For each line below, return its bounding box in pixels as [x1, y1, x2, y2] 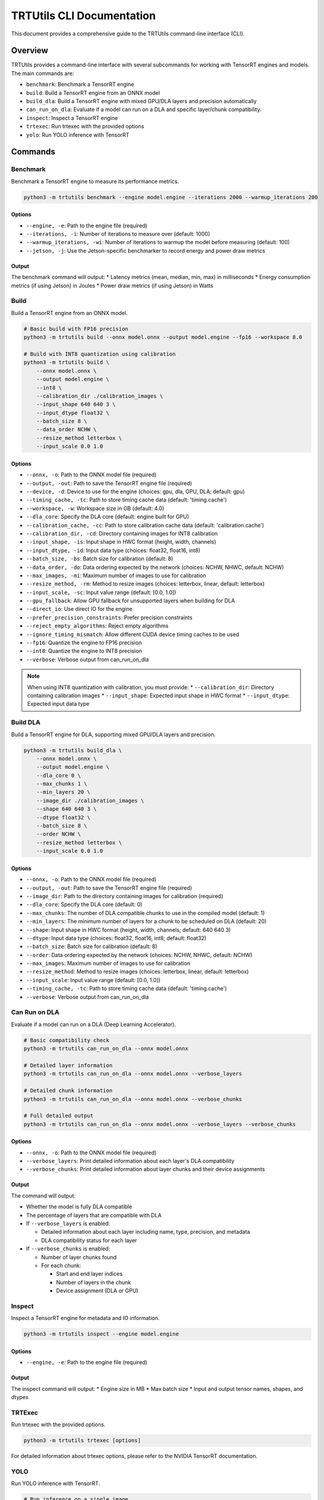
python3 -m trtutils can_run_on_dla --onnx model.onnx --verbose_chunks [23, 1096, 242, 1102]
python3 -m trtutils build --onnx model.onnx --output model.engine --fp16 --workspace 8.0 [23, 334, 302, 341]
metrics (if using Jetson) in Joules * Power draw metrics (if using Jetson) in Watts [11, 282, 214, 289]
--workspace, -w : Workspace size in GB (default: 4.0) [26, 505, 164, 512]
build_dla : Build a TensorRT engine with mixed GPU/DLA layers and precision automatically [26, 98, 257, 105]
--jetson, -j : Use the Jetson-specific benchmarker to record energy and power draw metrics [26, 247, 265, 254]
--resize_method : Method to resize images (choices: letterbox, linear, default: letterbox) [26, 968, 249, 975]
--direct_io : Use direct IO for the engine [26, 605, 133, 613]
